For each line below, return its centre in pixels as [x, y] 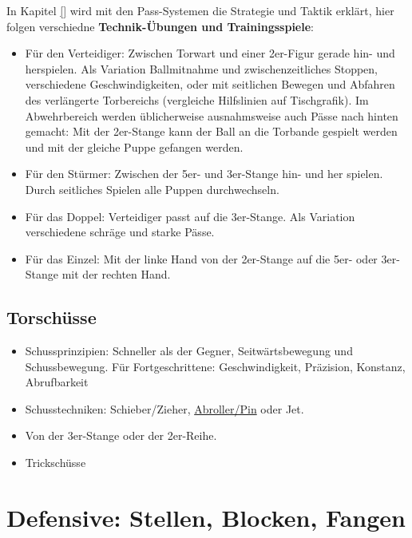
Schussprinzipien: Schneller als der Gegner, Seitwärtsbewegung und [189, 351]
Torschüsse [51, 317]
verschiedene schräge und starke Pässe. [120, 232]
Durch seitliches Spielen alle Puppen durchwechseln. [152, 189]
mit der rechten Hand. [116, 274]
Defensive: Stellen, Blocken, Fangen [206, 517]
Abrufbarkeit [57, 382]
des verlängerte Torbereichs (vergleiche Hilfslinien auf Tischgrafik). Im [197, 99]
